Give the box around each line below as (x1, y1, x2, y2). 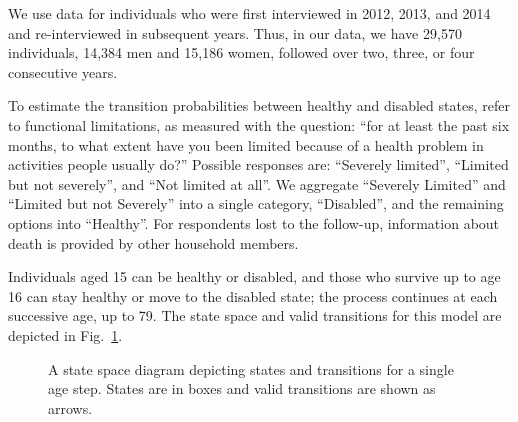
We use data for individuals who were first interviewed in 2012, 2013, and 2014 (8, 3, 491, 23)
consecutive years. (8, 61, 118, 82)
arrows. (48, 397, 93, 418)
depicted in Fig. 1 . (8, 324, 123, 345)
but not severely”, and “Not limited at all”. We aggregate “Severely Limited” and (8, 173, 506, 194)
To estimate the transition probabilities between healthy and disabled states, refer (8, 95, 510, 116)
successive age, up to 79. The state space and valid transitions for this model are (8, 305, 502, 326)
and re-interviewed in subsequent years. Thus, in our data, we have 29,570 (8, 22, 462, 43)
